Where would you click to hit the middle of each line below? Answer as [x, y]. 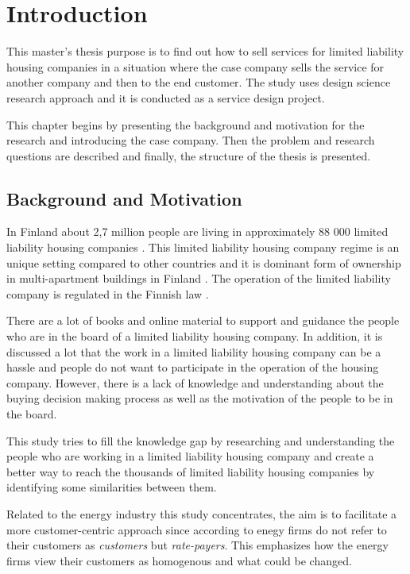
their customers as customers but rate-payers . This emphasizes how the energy [197, 545]
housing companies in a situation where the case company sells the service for [195, 66]
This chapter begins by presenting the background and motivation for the [186, 124]
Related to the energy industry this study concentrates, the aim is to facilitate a [202, 513]
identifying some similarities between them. [112, 487]
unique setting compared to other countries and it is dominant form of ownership [204, 262]
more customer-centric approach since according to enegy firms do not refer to [197, 529]
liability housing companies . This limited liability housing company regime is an [203, 247]
